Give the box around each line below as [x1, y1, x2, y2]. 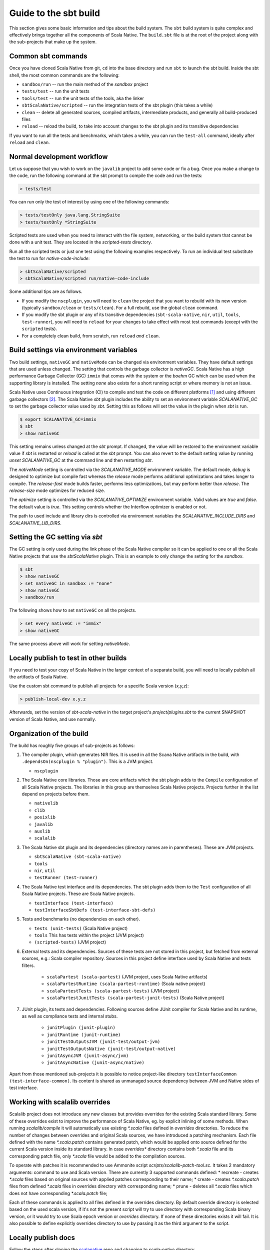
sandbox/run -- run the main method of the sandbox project [21, 81, 148, 87]
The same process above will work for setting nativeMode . [9, 640, 130, 646]
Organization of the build [9, 729, 88, 737]
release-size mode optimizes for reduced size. [9, 487, 105, 493]
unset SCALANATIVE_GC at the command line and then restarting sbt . [9, 457, 153, 463]
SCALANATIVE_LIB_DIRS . [9, 520, 62, 526]
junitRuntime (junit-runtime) [46, 1031, 121, 1037]
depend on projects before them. [21, 791, 90, 797]
